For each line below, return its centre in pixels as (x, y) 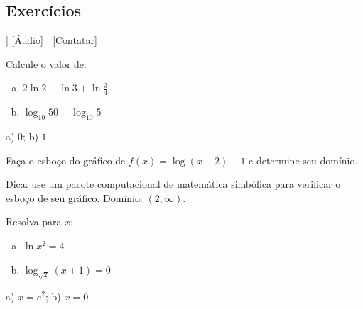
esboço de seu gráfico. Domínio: (74, 197)
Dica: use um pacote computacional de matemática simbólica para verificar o (173, 184)
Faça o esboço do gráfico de (66, 160)
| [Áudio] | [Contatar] (52, 40)
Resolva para (34, 221)
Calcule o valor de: (46, 63)
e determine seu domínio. (303, 160)
